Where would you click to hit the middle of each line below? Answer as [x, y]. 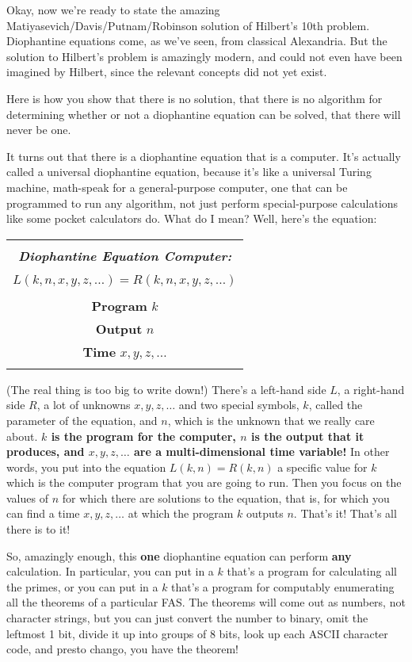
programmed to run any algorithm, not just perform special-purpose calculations [202, 203]
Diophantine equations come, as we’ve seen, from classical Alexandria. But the [197, 41]
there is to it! [38, 529]
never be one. [39, 130]
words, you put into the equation [86, 467]
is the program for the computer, [143, 436]
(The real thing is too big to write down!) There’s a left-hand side [166, 389]
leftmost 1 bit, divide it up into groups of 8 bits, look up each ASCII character [197, 633]
